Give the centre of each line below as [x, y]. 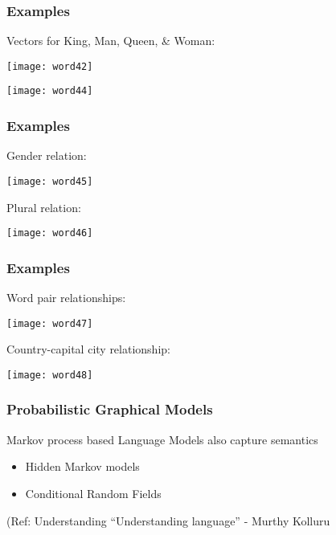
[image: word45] [50, 181]
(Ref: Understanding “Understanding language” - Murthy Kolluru [168, 520]
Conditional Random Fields [93, 493]
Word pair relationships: [66, 298]
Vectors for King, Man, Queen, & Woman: [111, 41]
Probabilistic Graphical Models [110, 409]
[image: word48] [50, 375]
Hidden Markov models [82, 466]
